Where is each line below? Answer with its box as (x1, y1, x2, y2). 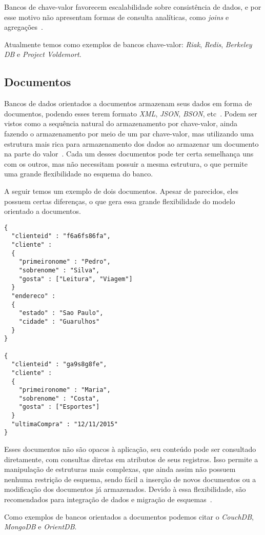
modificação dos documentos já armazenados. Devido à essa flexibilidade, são (4, 484, 246, 494)
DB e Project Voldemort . (4, 49, 81, 60)
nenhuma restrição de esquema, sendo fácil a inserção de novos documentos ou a (4, 473, 256, 484)
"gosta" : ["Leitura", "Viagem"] (18, 275, 133, 283)
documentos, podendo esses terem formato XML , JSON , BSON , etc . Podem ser (4, 108, 257, 118)
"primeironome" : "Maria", (18, 386, 111, 394)
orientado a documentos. (4, 206, 81, 216)
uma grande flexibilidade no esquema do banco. (4, 168, 153, 179)
